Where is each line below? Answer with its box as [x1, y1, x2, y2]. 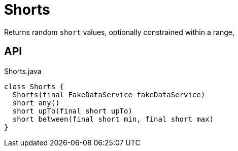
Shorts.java [4, 66, 42, 75]
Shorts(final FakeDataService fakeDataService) [12, 90, 206, 99]
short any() [12, 98, 60, 107]
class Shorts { [4, 82, 64, 91]
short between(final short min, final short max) [12, 115, 214, 123]
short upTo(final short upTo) [12, 106, 132, 115]
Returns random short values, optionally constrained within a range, [4, 27, 234, 36]
